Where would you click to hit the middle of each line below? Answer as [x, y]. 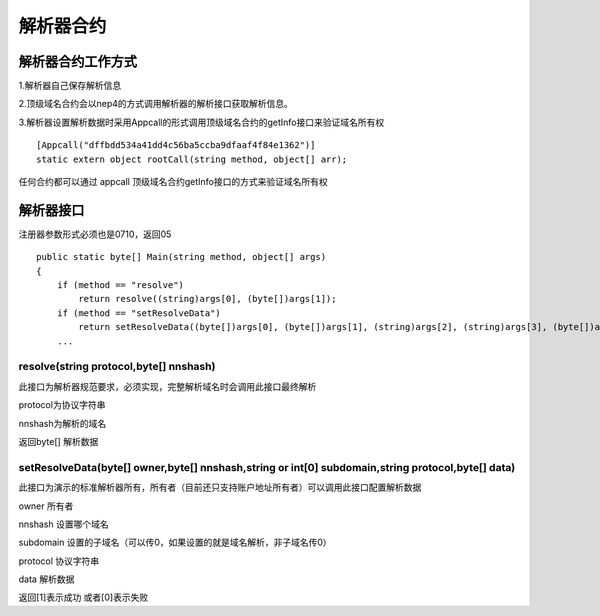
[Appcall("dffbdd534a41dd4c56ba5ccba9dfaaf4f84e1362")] [176, 145]
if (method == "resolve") [120, 285]
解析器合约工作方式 [77, 61]
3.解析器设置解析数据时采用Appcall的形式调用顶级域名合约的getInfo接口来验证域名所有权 [201, 122]
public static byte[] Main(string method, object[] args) [181, 257]
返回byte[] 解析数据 [58, 441]
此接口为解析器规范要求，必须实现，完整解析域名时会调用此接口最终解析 [167, 386]
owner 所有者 [46, 506]
